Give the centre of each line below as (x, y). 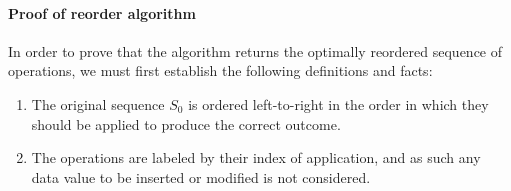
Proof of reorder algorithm (102, 12)
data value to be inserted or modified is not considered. (201, 176)
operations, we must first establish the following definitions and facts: (220, 70)
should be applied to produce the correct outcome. (186, 123)
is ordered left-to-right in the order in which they (338, 103)
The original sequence (98, 103)
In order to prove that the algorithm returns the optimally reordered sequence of (255, 50)
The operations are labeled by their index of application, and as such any (256, 157)
